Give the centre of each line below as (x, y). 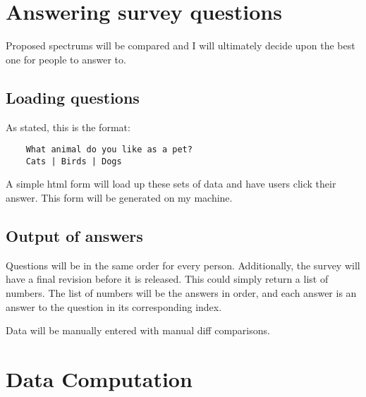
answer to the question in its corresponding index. (114, 306)
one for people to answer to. (66, 59)
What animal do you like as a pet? (109, 150)
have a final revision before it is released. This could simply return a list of (167, 279)
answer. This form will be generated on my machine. (119, 198)
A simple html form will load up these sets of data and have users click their (171, 184)
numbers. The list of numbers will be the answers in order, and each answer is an (181, 293)
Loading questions (73, 97)
